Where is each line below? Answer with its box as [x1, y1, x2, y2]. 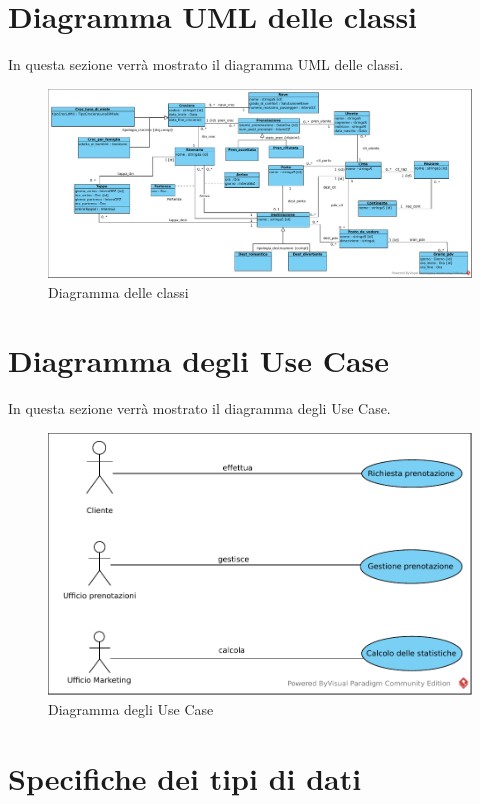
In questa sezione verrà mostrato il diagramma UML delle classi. [8, 54, 404, 75]
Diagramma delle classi [48, 281, 189, 302]
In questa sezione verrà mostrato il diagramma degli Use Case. [8, 398, 391, 419]
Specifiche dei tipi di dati [8, 757, 362, 798]
